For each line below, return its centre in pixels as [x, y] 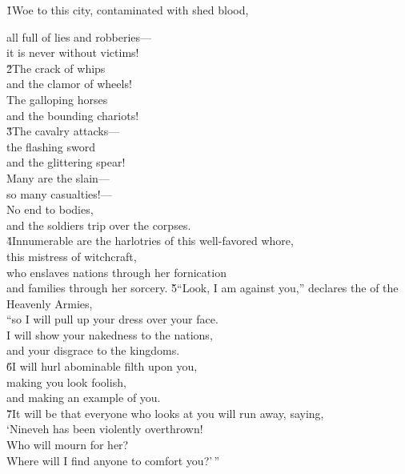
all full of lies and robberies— [79, 36]
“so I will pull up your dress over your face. [112, 319]
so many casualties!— [59, 193]
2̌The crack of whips [56, 68]
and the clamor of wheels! [69, 84]
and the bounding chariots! [73, 115]
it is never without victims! [73, 52]
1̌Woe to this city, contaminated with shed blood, [128, 10]
